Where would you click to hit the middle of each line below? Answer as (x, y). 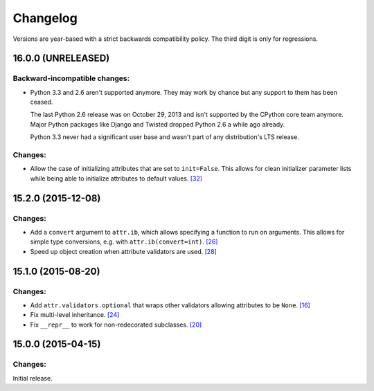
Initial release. (33, 378)
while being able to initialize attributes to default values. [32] (116, 178)
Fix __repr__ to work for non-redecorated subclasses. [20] (116, 325)
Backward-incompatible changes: (71, 78)
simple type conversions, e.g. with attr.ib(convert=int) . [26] (124, 242)
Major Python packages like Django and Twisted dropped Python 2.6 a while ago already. (158, 124)
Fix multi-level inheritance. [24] (75, 315)
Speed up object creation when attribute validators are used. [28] (124, 251)
